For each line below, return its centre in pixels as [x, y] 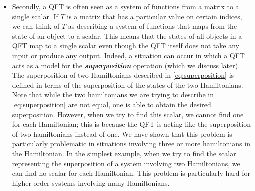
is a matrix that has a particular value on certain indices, [155, 16]
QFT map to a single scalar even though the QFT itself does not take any [126, 46]
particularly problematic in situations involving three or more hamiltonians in [131, 143]
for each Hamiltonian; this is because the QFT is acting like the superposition [131, 124]
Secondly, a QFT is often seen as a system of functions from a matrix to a [126, 6]
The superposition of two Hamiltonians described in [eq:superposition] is [123, 75]
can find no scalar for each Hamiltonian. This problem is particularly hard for [131, 173]
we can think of [36, 26]
